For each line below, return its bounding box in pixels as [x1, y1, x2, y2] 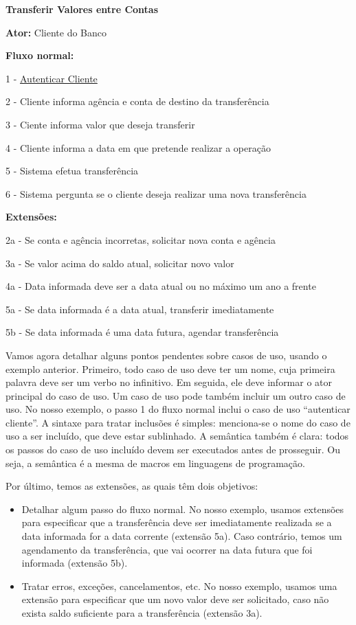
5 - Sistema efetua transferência [5, 163, 139, 178]
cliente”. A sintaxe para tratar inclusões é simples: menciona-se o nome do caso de [5, 415, 351, 429]
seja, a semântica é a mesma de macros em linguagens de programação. [5, 455, 305, 470]
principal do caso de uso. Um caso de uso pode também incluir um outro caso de [5, 388, 346, 402]
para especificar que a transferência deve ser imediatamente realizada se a [21, 515, 332, 530]
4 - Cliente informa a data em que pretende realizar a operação [5, 140, 271, 155]
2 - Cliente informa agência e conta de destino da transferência [5, 94, 269, 109]
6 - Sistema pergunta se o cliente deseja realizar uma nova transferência [5, 186, 307, 201]
